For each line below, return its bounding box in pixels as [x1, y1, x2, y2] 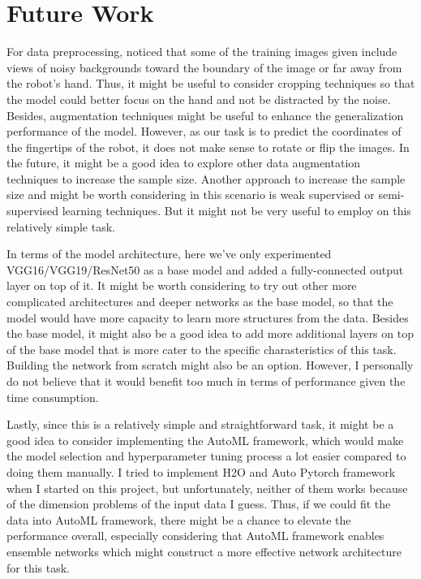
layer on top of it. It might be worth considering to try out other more [6, 277, 357, 294]
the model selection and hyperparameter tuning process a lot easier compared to [6, 447, 406, 464]
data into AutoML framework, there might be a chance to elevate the [6, 511, 351, 528]
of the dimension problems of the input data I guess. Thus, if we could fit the [6, 495, 391, 512]
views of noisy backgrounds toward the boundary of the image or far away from [6, 58, 402, 76]
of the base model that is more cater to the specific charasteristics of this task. [6, 340, 397, 357]
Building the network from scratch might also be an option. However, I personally [6, 356, 414, 374]
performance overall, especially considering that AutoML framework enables [6, 527, 384, 544]
